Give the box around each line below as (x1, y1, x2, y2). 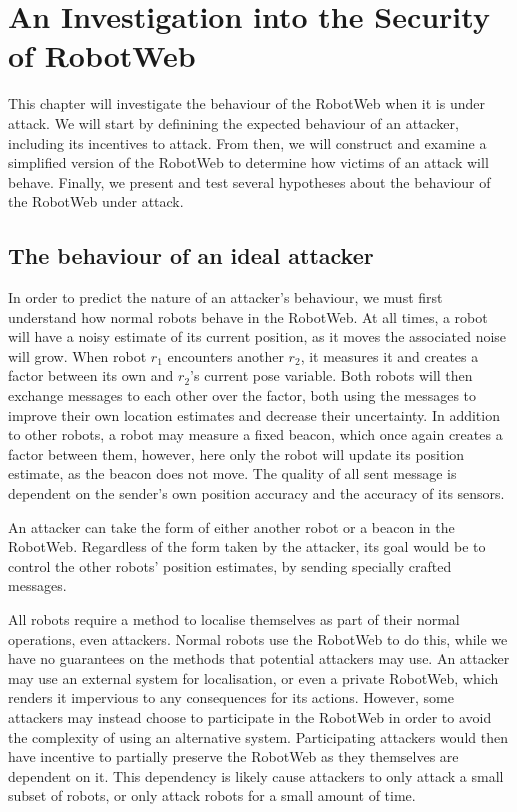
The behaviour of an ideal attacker (8, 240, 374, 271)
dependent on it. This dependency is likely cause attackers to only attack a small (8, 765, 504, 786)
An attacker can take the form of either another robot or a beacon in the (8, 516, 455, 537)
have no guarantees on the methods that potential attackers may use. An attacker (8, 648, 510, 669)
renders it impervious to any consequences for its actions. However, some (8, 687, 454, 708)
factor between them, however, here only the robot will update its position (8, 443, 465, 464)
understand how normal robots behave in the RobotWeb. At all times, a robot (8, 306, 488, 327)
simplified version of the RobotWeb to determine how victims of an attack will (8, 152, 489, 173)
